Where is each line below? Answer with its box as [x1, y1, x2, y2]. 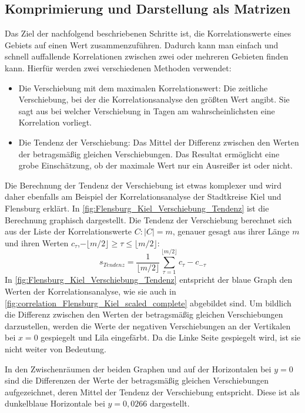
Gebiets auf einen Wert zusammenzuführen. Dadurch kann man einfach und [5, 38, 279, 51]
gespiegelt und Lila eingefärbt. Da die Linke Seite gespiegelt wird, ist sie [41, 331, 301, 343]
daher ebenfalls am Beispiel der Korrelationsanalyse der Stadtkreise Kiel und [5, 190, 281, 203]
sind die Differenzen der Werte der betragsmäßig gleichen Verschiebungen [5, 374, 269, 386]
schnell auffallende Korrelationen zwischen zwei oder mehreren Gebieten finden [5, 50, 289, 62]
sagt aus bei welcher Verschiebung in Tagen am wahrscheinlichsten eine [18, 104, 275, 117]
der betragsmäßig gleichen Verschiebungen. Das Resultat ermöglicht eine [18, 147, 280, 160]
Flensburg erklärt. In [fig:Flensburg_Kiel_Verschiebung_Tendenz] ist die [5, 201, 269, 214]
